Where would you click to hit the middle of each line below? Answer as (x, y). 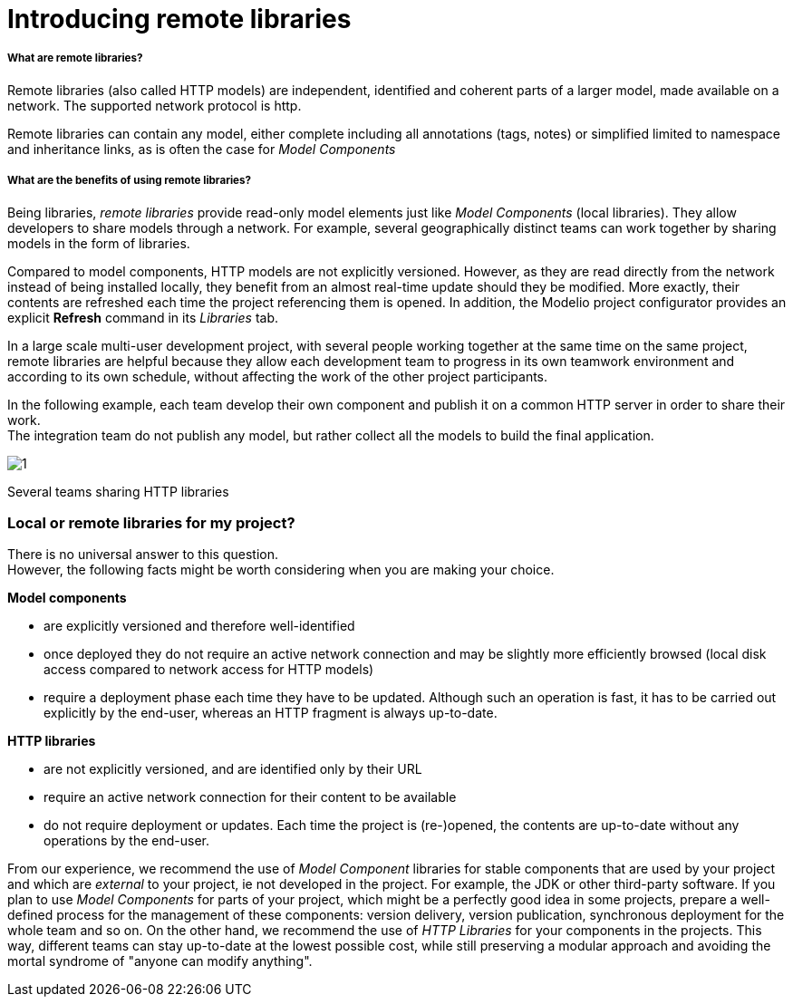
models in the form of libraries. (99, 243)
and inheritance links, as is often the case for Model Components (202, 149)
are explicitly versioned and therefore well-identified (199, 626)
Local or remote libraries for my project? (151, 522)
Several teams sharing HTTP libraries (118, 491)
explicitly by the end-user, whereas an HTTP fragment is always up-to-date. (271, 713)
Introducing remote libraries (179, 19)
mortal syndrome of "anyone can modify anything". (160, 961)
